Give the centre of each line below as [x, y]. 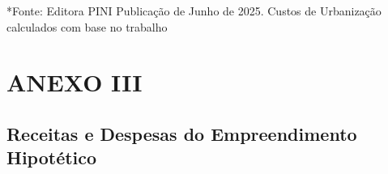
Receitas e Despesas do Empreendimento [182, 133]
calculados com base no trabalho [87, 26]
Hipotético [52, 157]
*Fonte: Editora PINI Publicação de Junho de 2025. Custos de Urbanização [194, 11]
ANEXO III [75, 82]
